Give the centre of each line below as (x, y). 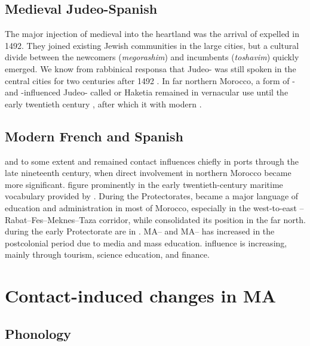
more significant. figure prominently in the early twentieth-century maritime (144, 184)
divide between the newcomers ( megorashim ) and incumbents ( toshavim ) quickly (152, 57)
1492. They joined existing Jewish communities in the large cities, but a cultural (152, 45)
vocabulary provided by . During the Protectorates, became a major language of (152, 196)
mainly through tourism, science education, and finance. (107, 254)
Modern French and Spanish (94, 136)
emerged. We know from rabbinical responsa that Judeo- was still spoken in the (151, 68)
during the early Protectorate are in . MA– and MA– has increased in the (140, 231)
